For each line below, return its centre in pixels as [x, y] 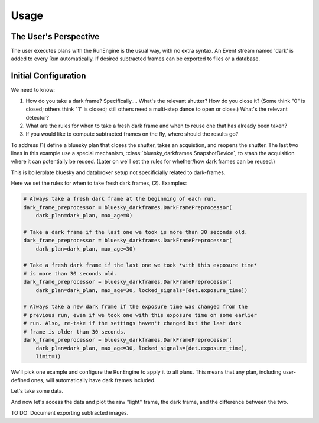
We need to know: [33, 90]
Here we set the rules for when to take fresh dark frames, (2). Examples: [99, 183]
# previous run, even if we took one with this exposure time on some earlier [140, 315]
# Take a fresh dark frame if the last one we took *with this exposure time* [140, 265]
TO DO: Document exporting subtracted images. [70, 413]
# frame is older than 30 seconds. [75, 331]
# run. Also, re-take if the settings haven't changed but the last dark [132, 323]
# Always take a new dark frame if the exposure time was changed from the [136, 307]
